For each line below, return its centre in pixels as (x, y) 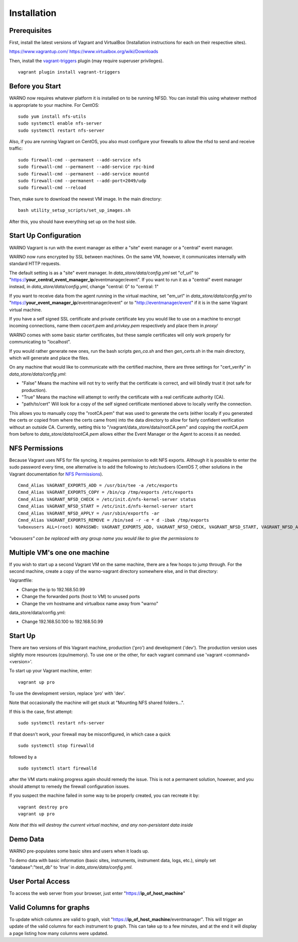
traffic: (16, 149)
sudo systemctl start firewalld (57, 768)
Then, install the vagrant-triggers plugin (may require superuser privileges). (86, 61)
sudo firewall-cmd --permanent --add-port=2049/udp (82, 181)
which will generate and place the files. (49, 358)
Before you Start (35, 86)
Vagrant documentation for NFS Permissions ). (56, 474)
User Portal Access (40, 881)
